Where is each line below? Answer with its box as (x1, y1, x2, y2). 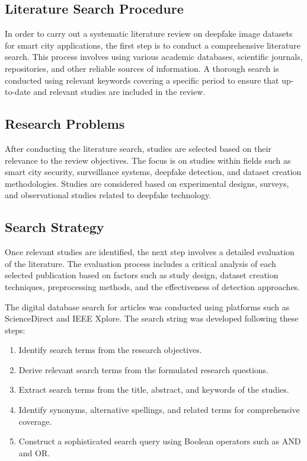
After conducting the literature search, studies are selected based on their (5, 142, 271, 154)
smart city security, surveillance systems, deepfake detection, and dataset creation (5, 166, 302, 178)
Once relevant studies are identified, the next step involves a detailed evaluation (5, 246, 295, 258)
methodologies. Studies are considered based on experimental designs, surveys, (5, 177, 289, 189)
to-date (5, 85, 31, 98)
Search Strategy (5, 218, 104, 236)
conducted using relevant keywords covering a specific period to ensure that (5, 74, 279, 86)
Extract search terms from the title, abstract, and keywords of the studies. (18, 383, 289, 396)
